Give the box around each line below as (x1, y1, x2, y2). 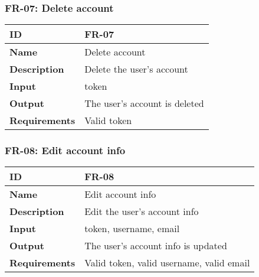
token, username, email (84, 221, 180, 236)
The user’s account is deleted (84, 96, 204, 110)
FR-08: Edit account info (5, 143, 126, 158)
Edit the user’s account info (84, 204, 199, 219)
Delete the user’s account (84, 62, 188, 76)
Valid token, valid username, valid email (84, 256, 250, 270)
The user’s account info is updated (84, 239, 227, 253)
